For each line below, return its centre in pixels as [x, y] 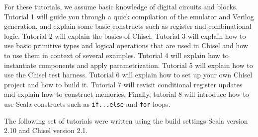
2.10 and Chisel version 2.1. [46, 130]
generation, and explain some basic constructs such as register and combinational [128, 26]
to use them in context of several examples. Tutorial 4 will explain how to [116, 55]
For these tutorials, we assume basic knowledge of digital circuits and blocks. [121, 6]
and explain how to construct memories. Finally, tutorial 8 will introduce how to [127, 94]
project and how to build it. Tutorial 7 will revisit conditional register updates [123, 84]
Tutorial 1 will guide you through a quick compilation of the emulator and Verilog [129, 16]
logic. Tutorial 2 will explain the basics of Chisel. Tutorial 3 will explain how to [125, 35]
